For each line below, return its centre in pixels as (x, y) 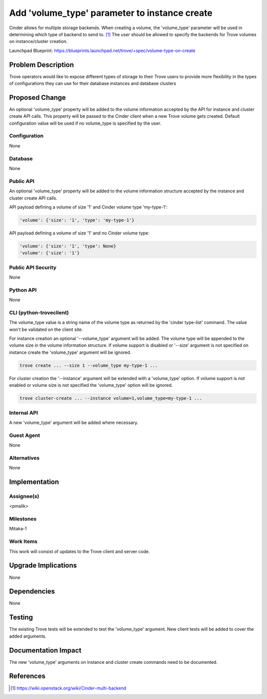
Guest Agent (25, 435)
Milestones (23, 519)
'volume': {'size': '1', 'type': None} (68, 246)
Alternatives (24, 458)
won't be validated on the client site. (46, 329)
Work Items (23, 542)
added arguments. (28, 636)
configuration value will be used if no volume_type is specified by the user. (85, 123)
